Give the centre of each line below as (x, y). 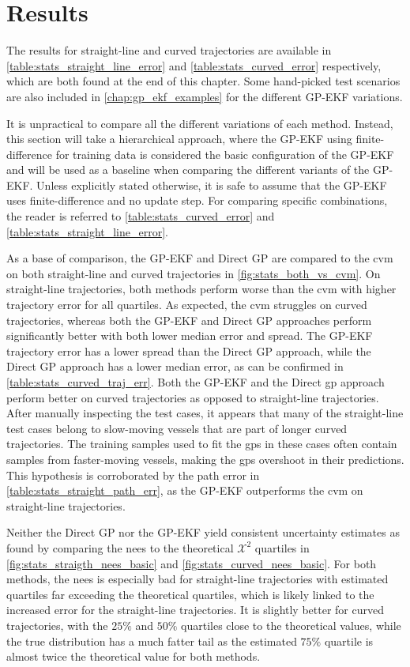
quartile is (349, 641)
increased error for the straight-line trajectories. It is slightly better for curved (195, 610)
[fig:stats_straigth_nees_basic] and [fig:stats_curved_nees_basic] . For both (192, 563)
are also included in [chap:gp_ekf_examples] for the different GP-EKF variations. (205, 96)
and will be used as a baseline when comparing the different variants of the (188, 170)
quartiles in (282, 547)
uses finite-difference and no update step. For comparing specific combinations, (197, 200)
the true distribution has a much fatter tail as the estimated (152, 641)
